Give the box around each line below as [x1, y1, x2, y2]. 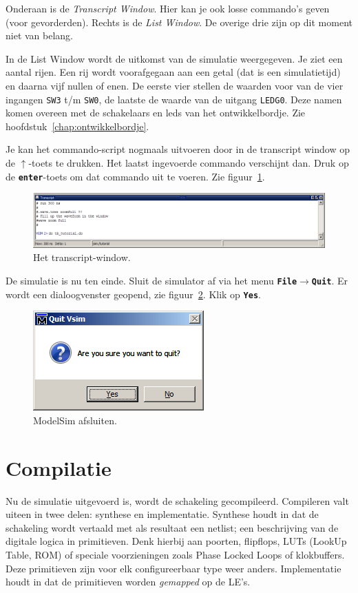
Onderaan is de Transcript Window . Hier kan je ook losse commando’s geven [6, 1, 330, 15]
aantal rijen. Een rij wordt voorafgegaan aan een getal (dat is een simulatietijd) [6, 65, 341, 79]
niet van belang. [6, 28, 74, 43]
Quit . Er [311, 273, 348, 287]
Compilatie [6, 453, 112, 481]
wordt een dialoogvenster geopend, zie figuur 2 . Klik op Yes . [6, 287, 261, 301]
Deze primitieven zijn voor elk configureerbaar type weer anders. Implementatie [6, 561, 341, 575]
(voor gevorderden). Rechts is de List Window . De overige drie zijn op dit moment [6, 14, 352, 29]
